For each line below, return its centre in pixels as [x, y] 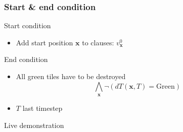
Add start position [44, 42]
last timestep [42, 108]
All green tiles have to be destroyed [71, 76]
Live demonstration [34, 125]
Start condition [28, 25]
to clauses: [98, 42]
